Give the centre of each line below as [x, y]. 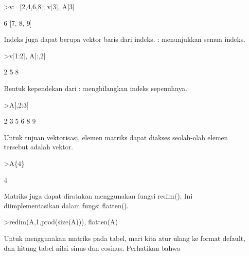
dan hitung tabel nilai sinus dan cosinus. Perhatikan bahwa [92, 247]
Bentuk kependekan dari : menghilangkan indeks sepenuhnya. [96, 88]
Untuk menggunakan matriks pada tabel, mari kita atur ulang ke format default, [125, 238]
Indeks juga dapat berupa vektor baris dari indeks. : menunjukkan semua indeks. [125, 39]
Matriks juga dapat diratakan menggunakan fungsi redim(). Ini [98, 196]
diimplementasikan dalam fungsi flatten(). [66, 205]
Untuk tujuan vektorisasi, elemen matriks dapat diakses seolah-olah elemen [116, 137]
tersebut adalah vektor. [39, 147]
